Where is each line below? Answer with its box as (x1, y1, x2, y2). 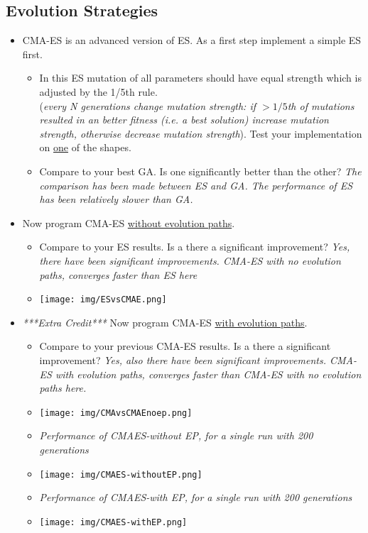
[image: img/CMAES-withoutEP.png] (39, 469, 202, 480)
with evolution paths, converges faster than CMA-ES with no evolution (55, 366, 362, 381)
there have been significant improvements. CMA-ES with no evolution (39, 253, 341, 268)
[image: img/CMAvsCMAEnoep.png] (39, 407, 193, 418)
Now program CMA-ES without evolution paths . (22, 215, 235, 230)
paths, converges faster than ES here (39, 267, 197, 282)
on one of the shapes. (39, 140, 131, 155)
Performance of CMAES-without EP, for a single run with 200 (39, 428, 313, 443)
